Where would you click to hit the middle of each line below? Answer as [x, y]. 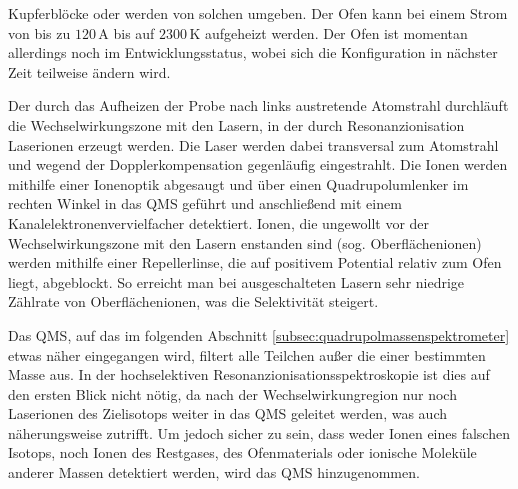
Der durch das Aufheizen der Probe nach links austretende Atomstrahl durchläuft [258, 105]
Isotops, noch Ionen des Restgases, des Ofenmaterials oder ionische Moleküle [242, 452]
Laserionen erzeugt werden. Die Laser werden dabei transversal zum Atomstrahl [253, 144]
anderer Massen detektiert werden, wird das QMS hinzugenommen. [214, 472]
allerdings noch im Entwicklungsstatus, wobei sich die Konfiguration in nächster [253, 52]
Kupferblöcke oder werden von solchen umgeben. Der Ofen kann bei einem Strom [258, 13]
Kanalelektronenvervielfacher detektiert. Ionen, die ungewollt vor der [219, 222]
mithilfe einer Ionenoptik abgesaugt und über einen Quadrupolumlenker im [238, 183]
